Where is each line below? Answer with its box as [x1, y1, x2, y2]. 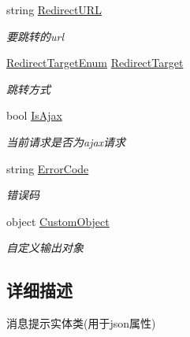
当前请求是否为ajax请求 [6, 133, 126, 150]
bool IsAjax [6, 107, 62, 124]
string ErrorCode [6, 160, 89, 176]
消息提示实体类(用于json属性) [6, 315, 156, 331]
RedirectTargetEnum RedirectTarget [6, 54, 184, 71]
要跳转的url [6, 28, 65, 44]
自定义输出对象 [6, 239, 84, 256]
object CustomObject [6, 213, 110, 229]
